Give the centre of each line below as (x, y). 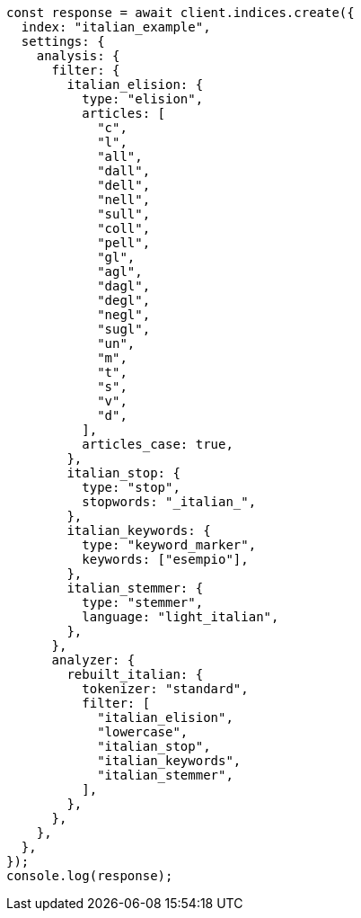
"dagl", (124, 286)
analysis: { (78, 56)
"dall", (124, 171)
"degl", (124, 300)
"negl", (124, 315)
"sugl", (124, 329)
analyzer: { (93, 660)
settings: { (63, 41)
